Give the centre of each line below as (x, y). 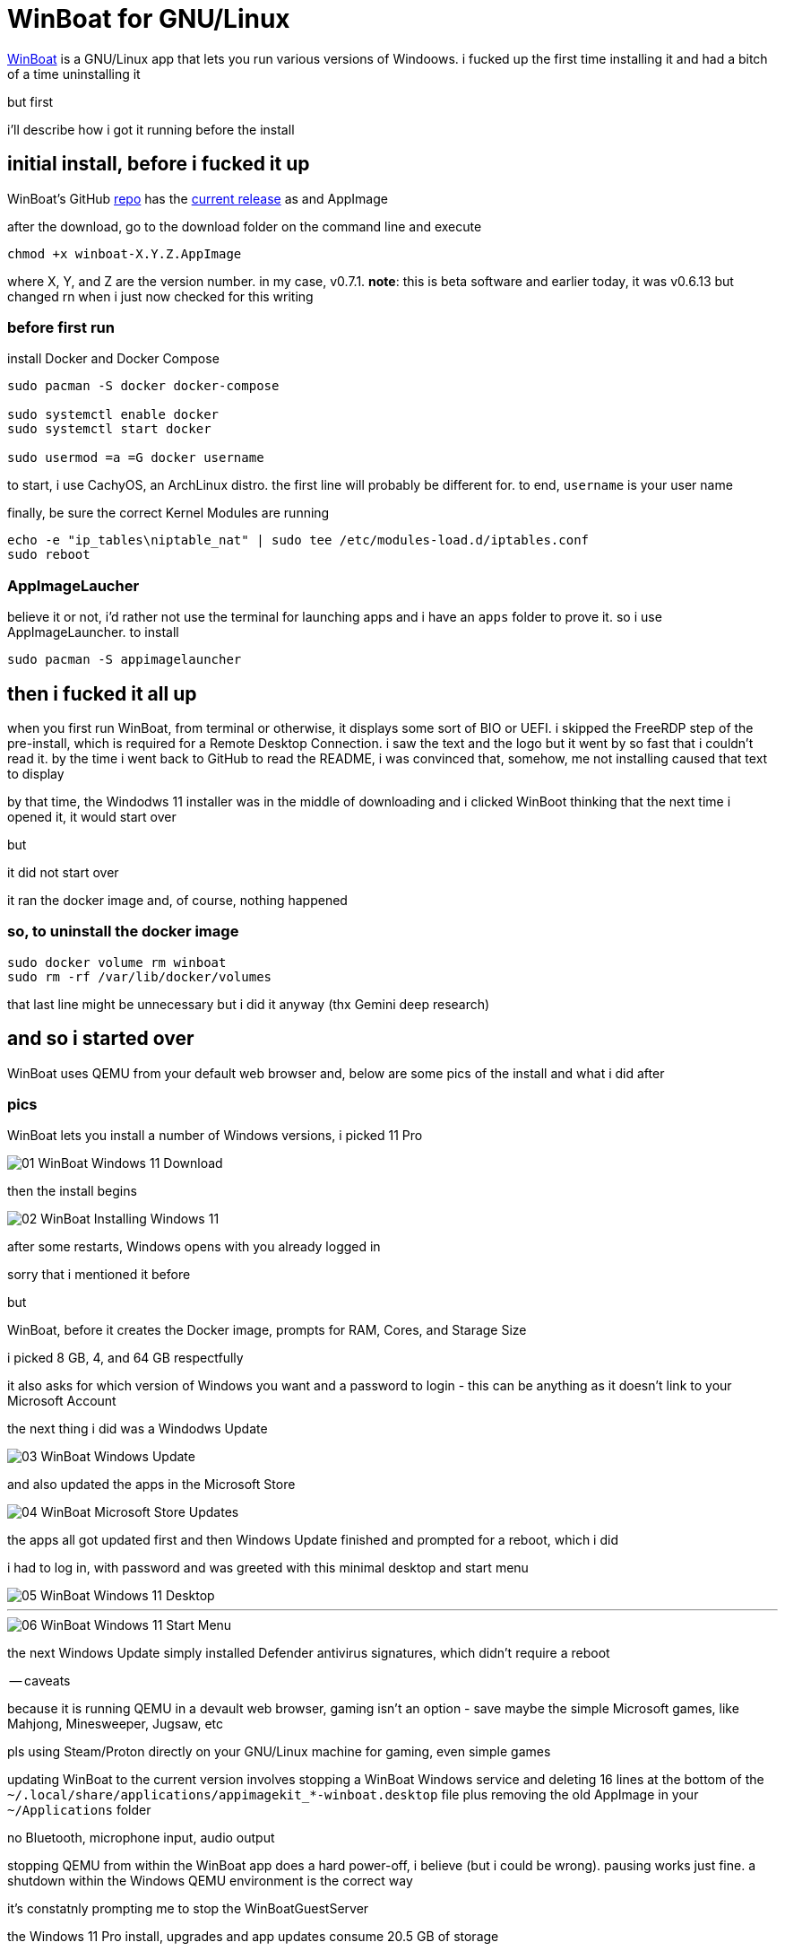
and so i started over (101, 1039)
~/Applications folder (79, 1810)
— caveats (40, 1681)
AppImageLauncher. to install (93, 632)
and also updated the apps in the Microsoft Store (151, 1485)
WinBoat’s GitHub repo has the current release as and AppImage (198, 198)
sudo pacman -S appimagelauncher (125, 660)
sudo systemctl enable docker (113, 415)
